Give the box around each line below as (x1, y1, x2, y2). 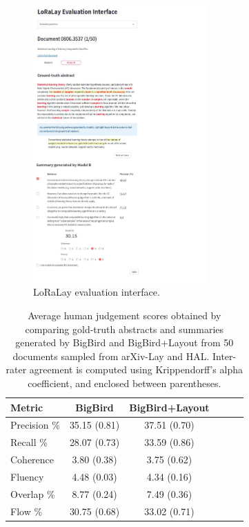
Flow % (10, 503, 43, 518)
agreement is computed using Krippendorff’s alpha (29, 362, 243, 377)
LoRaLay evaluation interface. (33, 285, 160, 299)
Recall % (10, 435, 48, 449)
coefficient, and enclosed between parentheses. (28, 375, 221, 390)
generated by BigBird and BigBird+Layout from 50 (15, 335, 234, 350)
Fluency (10, 469, 44, 483)
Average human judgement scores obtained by (28, 307, 221, 322)
